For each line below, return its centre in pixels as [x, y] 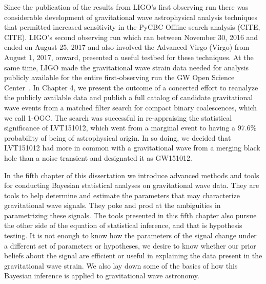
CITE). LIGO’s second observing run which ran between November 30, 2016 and [131, 37]
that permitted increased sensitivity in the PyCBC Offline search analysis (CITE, [132, 27]
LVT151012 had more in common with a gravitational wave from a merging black [132, 148]
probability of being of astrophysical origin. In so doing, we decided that [118, 137]
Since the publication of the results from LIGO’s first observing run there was [126, 7]
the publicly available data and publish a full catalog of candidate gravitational [129, 97]
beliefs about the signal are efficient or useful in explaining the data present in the [133, 255]
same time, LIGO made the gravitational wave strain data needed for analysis [127, 67]
